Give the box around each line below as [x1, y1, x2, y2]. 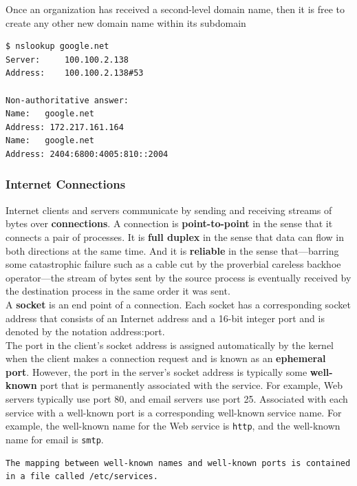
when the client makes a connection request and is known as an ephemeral [6, 351, 326, 366]
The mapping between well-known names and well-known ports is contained [6, 458, 351, 468]
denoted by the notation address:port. [6, 324, 165, 339]
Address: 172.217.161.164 [6, 122, 124, 132]
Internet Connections [6, 176, 126, 193]
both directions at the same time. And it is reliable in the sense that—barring [6, 243, 339, 257]
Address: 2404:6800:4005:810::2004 [6, 149, 169, 159]
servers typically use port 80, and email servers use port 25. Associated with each [6, 392, 348, 406]
